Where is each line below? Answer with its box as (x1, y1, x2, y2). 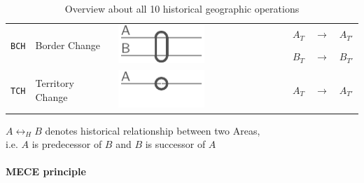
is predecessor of (31, 137, 102, 151)
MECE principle (6, 164, 86, 179)
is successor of (145, 137, 206, 151)
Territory (35, 76, 74, 90)
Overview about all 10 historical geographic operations (64, 1, 300, 15)
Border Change (35, 38, 100, 53)
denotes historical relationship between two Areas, (45, 123, 260, 137)
